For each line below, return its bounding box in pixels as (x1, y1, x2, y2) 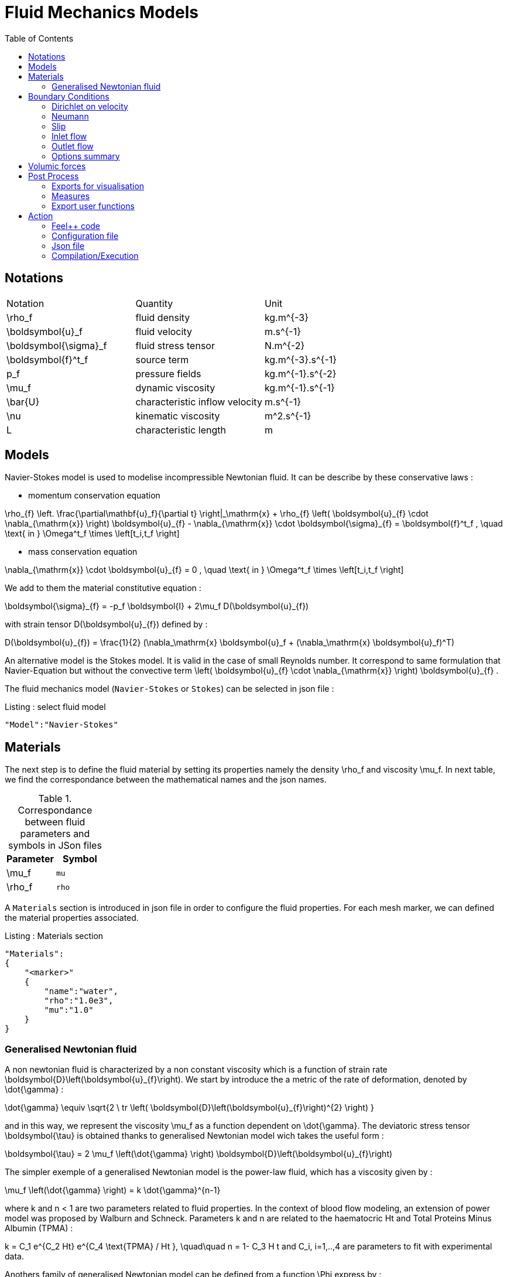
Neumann (52, 111, 89, 121)
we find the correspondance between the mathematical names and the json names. (5, 774, 327, 785)
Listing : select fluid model (5, 702, 106, 712)
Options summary (52, 151, 120, 161)
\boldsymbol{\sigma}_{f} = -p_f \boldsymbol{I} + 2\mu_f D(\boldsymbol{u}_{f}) (5, 601, 309, 612)
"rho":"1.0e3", (44, 996, 114, 1006)
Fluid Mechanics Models (5, 2, 198, 22)
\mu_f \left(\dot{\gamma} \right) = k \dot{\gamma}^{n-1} (5, 1185, 221, 1196)
